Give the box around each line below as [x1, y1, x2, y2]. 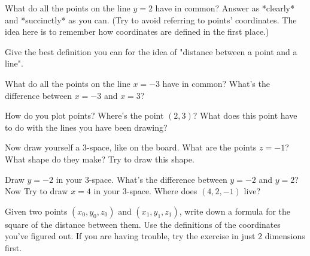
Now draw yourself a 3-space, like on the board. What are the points [5, 141, 257, 153]
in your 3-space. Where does [93, 185, 197, 197]
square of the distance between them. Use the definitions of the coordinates [5, 218, 281, 230]
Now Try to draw [5, 185, 68, 197]
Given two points [5, 204, 68, 217]
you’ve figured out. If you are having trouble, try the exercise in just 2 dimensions [5, 230, 305, 242]
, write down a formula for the [179, 204, 291, 217]
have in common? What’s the [162, 77, 270, 89]
